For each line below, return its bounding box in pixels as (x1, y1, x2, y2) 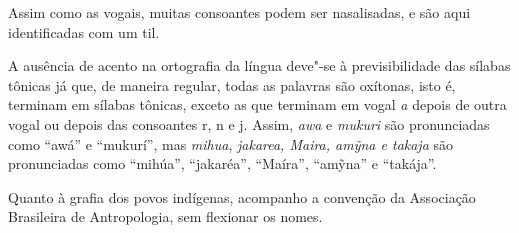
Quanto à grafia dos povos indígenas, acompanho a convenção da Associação (8, 186, 476, 207)
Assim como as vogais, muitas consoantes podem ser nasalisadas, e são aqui (8, 2, 471, 22)
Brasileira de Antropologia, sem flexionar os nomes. (8, 206, 323, 227)
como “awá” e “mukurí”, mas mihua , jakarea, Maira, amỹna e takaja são (8, 133, 454, 154)
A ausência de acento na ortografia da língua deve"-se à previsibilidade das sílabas (8, 55, 511, 76)
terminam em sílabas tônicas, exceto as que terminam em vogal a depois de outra (8, 94, 507, 115)
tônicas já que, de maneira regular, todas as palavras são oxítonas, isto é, (8, 74, 456, 95)
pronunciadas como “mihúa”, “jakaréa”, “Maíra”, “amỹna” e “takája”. (8, 153, 437, 174)
